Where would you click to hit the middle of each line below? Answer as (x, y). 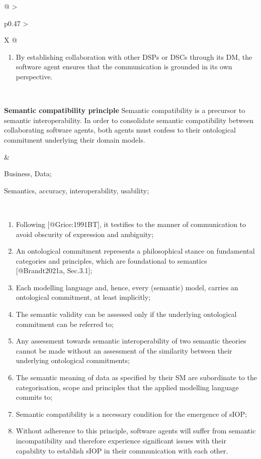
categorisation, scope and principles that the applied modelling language (127, 387)
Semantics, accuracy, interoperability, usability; (77, 190)
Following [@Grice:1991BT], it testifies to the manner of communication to (131, 224)
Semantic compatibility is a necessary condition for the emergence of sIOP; (131, 414)
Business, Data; (28, 174)
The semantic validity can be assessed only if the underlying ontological (126, 314)
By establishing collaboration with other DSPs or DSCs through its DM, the (134, 56)
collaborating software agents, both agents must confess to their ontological (120, 130)
